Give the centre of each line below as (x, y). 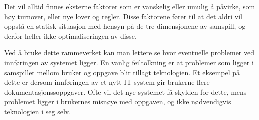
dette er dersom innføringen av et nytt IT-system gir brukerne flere (107, 82)
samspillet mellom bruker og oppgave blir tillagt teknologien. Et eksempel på (122, 72)
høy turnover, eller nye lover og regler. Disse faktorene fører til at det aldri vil (123, 16)
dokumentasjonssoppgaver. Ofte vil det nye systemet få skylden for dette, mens (125, 92)
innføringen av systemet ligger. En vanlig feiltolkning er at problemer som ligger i (129, 62)
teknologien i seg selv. (38, 111)
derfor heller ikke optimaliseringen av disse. (70, 36)
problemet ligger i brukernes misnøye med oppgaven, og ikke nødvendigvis (118, 102)
